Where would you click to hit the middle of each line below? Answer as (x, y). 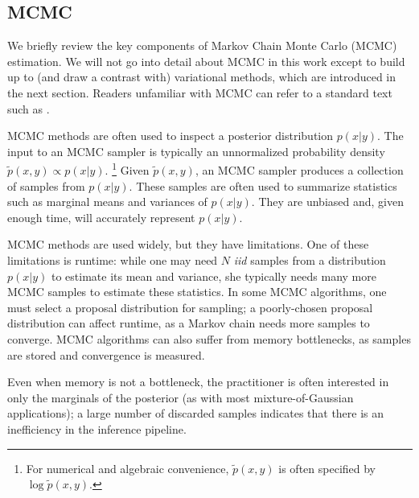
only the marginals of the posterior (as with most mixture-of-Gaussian (181, 397)
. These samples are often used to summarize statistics (263, 185)
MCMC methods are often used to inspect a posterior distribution (170, 136)
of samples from (46, 185)
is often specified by (327, 468)
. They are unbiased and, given (327, 202)
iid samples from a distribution (310, 259)
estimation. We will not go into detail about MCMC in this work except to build (206, 61)
